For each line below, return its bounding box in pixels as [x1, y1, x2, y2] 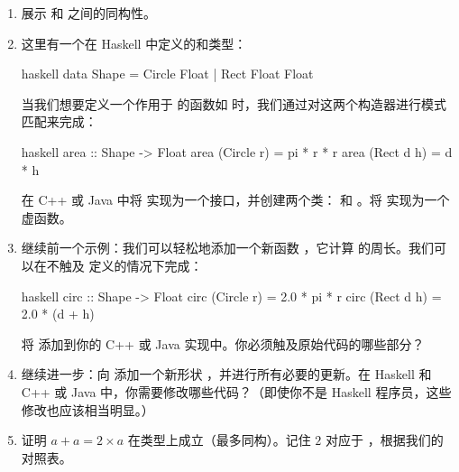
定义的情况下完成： [88, 255, 203, 274]
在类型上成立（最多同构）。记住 [127, 430, 311, 449]
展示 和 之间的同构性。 [21, 4, 157, 22]
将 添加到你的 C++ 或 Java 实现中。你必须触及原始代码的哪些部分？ [21, 334, 425, 353]
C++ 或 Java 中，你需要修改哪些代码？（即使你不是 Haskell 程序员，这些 [21, 382, 452, 401]
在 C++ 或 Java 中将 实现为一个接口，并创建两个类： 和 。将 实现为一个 [21, 190, 450, 209]
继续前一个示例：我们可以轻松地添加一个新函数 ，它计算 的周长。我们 [21, 238, 435, 257]
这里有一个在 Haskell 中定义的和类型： [21, 33, 247, 52]
